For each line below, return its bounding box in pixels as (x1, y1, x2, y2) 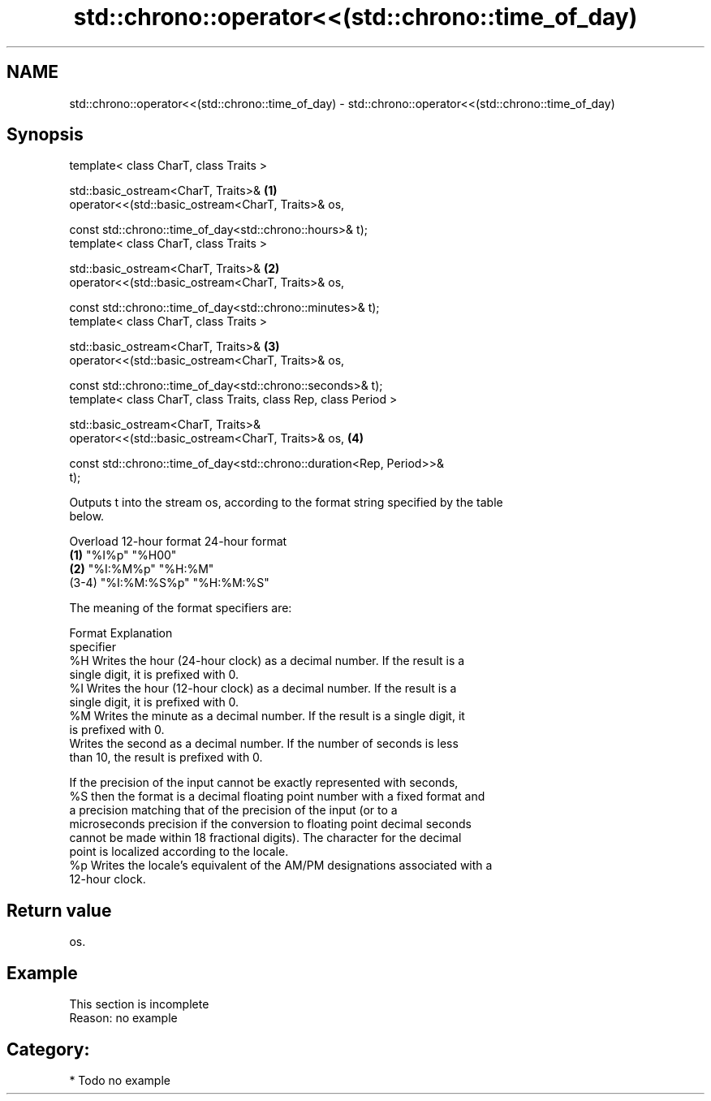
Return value (6, 900, 112, 921)
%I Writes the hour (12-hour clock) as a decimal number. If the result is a (69, 681, 457, 696)
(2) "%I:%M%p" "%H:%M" (69, 562, 214, 576)
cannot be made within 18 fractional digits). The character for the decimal (69, 831, 462, 845)
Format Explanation (69, 626, 173, 641)
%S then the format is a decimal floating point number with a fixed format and (69, 789, 485, 804)
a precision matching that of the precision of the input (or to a (69, 803, 398, 818)
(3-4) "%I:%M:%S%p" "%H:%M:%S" (69, 576, 269, 590)
